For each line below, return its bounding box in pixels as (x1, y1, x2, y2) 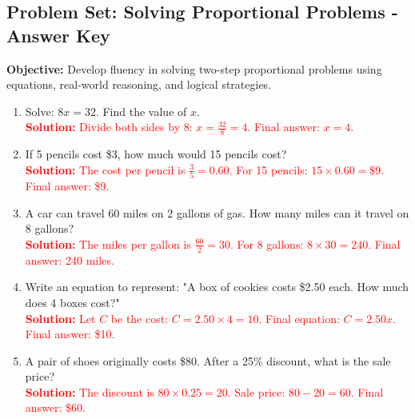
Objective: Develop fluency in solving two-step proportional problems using (6, 60, 382, 77)
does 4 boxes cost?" (25, 293, 120, 310)
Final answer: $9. (25, 178, 110, 194)
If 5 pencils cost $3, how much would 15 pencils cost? (25, 146, 287, 162)
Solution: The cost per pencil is (25, 161, 186, 178)
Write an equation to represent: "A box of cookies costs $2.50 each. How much (25, 278, 409, 295)
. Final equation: (258, 309, 340, 326)
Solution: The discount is (25, 383, 154, 400)
